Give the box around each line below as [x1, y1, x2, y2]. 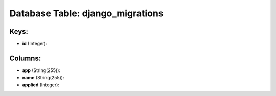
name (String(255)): [22, 75, 64, 81]
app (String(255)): [22, 67, 61, 74]
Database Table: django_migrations [9, 8, 164, 19]
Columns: [9, 54, 41, 62]
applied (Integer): [22, 82, 60, 88]
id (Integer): [22, 41, 48, 47]
